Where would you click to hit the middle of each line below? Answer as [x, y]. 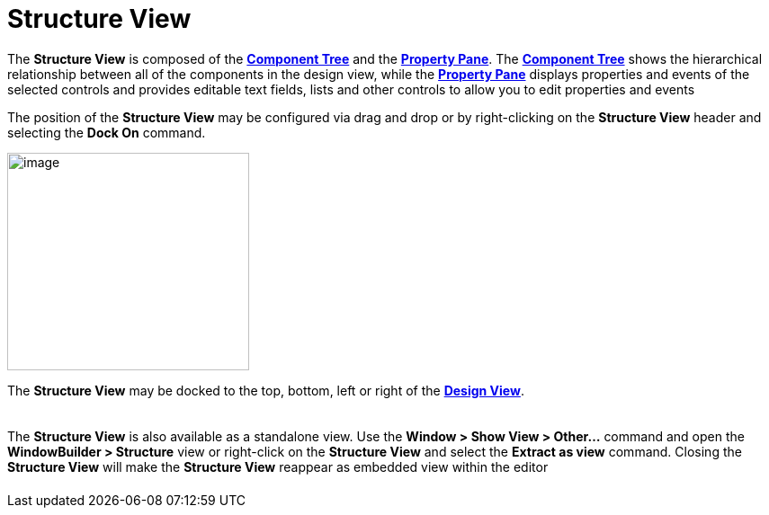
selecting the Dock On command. [107, 132]
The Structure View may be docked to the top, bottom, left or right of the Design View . [266, 390]
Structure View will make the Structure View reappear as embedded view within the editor [278, 466]
